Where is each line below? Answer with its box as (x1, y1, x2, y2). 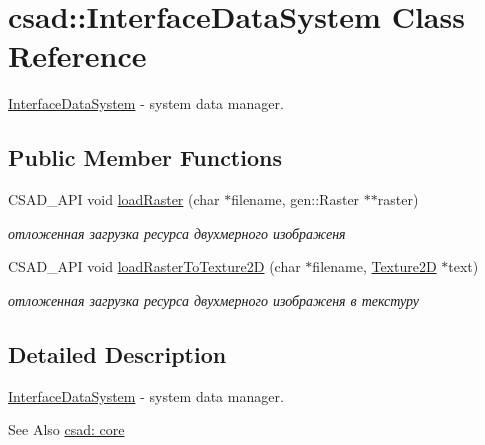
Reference (8, 35, 147, 76)
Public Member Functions (8, 142, 282, 173)
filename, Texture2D (312, 256, 437, 277)
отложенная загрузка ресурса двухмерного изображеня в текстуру (8, 289, 420, 310)
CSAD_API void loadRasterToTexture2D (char (8, 256, 301, 277)
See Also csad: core (8, 419, 125, 440)
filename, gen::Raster (231, 189, 360, 210)
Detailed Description (8, 338, 227, 369)
